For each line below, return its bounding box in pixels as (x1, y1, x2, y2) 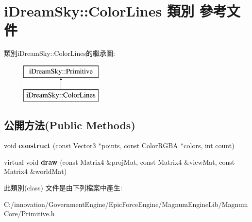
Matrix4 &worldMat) (4, 166, 67, 176)
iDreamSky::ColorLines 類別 (4, 1, 194, 21)
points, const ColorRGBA (101, 140, 178, 151)
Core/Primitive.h (4, 208, 55, 219)
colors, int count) (184, 140, 235, 151)
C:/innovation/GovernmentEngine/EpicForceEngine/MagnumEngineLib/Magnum (4, 199, 248, 209)
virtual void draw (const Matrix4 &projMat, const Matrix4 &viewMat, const (4, 156, 235, 167)
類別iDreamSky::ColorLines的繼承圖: (4, 48, 115, 58)
